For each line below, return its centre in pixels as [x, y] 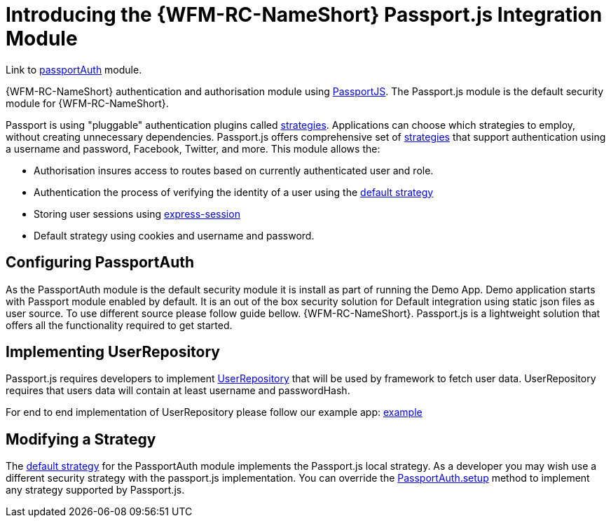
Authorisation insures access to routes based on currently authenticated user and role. [234, 170]
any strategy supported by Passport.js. [95, 490]
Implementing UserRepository [113, 352]
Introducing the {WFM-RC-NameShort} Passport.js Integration [304, 15]
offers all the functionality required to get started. [119, 325]
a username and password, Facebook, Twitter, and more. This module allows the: [193, 148]
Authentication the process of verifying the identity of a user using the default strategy [234, 192]
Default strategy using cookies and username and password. [174, 235]
